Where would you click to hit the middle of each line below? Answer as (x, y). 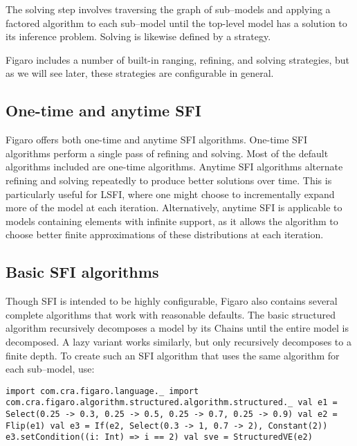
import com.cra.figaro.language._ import (102, 391)
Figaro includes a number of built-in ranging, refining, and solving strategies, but (177, 59)
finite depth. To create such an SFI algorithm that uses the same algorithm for (173, 355)
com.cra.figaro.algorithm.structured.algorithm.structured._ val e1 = (172, 403)
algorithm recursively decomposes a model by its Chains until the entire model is (177, 328)
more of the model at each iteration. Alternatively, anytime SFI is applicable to (174, 207)
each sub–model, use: (50, 369)
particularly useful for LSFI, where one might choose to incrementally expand (170, 194)
